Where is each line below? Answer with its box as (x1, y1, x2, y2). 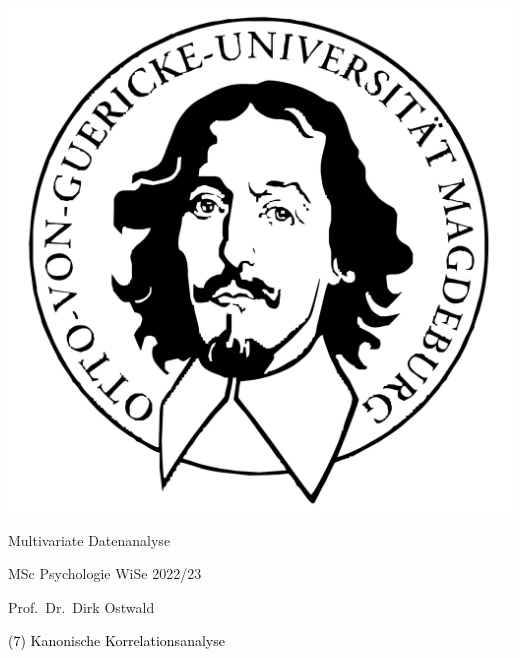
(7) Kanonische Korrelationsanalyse (8, 630, 225, 651)
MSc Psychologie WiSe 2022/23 (8, 563, 202, 584)
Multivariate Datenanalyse (8, 529, 171, 550)
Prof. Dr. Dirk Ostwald (8, 596, 155, 617)
